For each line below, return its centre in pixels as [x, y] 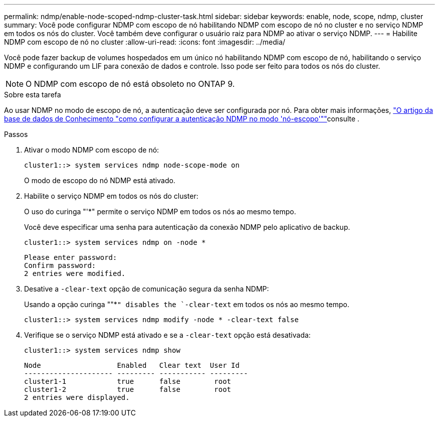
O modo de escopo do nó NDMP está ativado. [100, 180]
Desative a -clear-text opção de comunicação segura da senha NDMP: [147, 289]
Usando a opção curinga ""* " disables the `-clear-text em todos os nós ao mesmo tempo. [187, 304]
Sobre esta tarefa [33, 95]
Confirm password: [60, 265]
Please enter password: [71, 257]
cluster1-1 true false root [128, 381]
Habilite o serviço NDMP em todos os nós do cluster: [111, 196]
